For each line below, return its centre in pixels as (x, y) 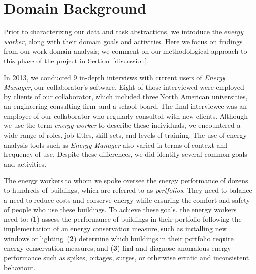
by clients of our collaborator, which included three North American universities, (126, 96)
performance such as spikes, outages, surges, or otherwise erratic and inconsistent (127, 258)
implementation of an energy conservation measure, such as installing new (115, 228)
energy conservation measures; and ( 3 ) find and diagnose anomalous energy (118, 248)
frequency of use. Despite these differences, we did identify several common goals (126, 154)
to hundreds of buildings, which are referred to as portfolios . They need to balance (128, 190)
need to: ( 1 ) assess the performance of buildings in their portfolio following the (123, 219)
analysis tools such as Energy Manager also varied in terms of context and (116, 144)
